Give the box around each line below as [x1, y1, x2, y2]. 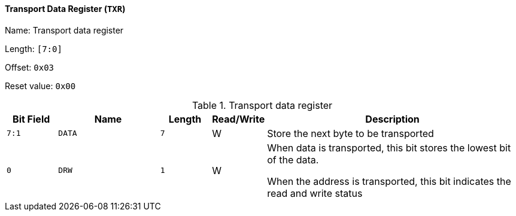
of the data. [267, 153, 319, 166]
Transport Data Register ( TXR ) [5, 4, 126, 14]
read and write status [267, 187, 363, 199]
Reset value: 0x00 [5, 80, 76, 91]
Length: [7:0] [5, 43, 62, 54]
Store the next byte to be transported [267, 127, 434, 139]
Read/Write [212, 112, 265, 125]
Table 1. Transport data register [192, 99, 333, 111]
